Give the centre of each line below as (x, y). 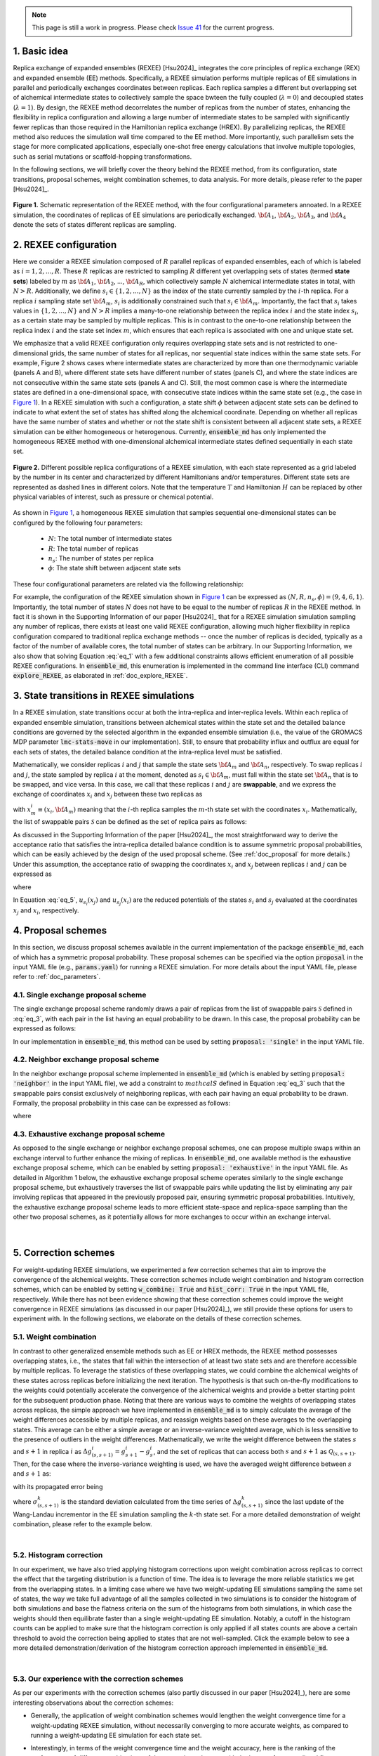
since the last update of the (304, 1502)
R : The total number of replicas (93, 549)
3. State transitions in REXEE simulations (104, 696)
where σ (25, 1502)
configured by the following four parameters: (78, 523)
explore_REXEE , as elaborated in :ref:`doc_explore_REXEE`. (100, 676)
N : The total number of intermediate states (110, 539)
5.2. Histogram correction (58, 1555)
